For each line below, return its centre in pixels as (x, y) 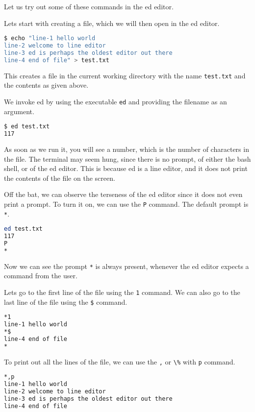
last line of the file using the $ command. (66, 302)
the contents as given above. (46, 85)
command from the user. (41, 276)
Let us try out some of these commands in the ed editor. (89, 6)
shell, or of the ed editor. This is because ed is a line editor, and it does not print (126, 168)
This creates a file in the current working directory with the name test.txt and (125, 75)
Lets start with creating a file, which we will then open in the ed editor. (112, 23)
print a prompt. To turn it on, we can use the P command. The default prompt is (126, 204)
